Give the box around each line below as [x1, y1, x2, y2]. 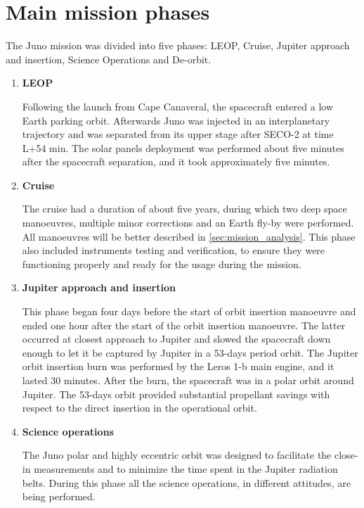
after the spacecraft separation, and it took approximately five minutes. [22, 154, 330, 169]
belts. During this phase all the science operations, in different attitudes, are [22, 475, 351, 490]
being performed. [22, 489, 96, 504]
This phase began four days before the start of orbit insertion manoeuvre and [22, 304, 356, 319]
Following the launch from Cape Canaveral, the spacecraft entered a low [22, 99, 333, 113]
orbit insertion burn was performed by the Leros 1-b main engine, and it [22, 359, 334, 374]
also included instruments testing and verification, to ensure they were [22, 243, 325, 258]
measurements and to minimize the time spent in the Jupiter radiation [34, 461, 338, 476]
